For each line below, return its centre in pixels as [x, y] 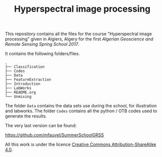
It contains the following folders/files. [42, 54]
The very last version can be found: [41, 126]
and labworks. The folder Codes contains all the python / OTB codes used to [81, 111]
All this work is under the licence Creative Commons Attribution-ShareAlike [81, 144]
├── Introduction [23, 84]
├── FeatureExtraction [28, 80]
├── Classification [25, 67]
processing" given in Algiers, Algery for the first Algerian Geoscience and [79, 39]
